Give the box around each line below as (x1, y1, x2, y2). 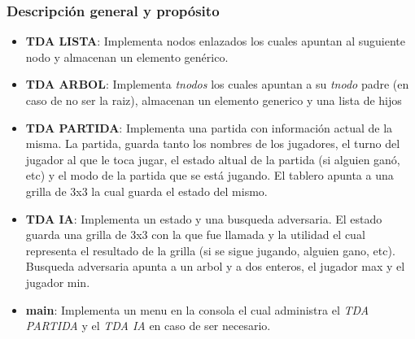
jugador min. (25, 273, 90, 290)
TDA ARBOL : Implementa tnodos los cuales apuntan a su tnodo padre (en (25, 76, 409, 93)
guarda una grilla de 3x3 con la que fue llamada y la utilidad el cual (25, 226, 365, 243)
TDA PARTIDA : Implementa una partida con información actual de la (25, 119, 393, 136)
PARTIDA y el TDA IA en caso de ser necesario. (25, 317, 271, 334)
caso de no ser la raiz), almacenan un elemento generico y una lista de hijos (25, 92, 402, 108)
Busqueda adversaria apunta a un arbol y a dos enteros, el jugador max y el (25, 258, 405, 275)
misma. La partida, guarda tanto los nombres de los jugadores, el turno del (25, 135, 400, 152)
